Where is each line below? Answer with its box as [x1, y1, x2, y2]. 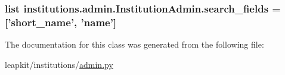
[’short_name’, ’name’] [5, 14, 117, 29]
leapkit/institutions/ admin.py [5, 58, 113, 70]
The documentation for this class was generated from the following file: [5, 38, 264, 51]
